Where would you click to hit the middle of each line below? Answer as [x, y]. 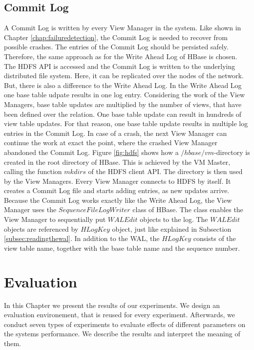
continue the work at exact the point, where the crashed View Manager [111, 142]
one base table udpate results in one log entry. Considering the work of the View [125, 95]
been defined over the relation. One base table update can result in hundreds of [123, 114]
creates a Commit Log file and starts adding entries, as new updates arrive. [117, 190]
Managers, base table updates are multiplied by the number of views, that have [123, 104]
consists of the [214, 238]
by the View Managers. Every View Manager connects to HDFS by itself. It [117, 181]
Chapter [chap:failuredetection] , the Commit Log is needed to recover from [116, 37]
